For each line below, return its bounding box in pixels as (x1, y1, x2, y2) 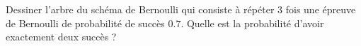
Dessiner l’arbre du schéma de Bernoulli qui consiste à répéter (6, 2, 275, 16)
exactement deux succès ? (6, 29, 117, 44)
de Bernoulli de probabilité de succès (6, 15, 165, 30)
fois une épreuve (285, 2, 356, 16)
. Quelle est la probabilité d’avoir (180, 15, 324, 30)
